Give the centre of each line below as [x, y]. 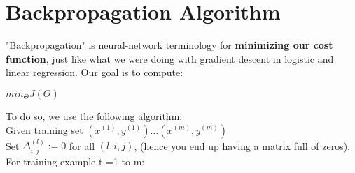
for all [82, 145]
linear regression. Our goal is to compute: [95, 72]
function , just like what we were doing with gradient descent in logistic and [170, 58]
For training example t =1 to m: [75, 161]
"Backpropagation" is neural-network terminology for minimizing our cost [169, 45]
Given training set [44, 129]
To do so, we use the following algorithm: [94, 115]
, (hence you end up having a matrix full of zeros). [242, 145]
